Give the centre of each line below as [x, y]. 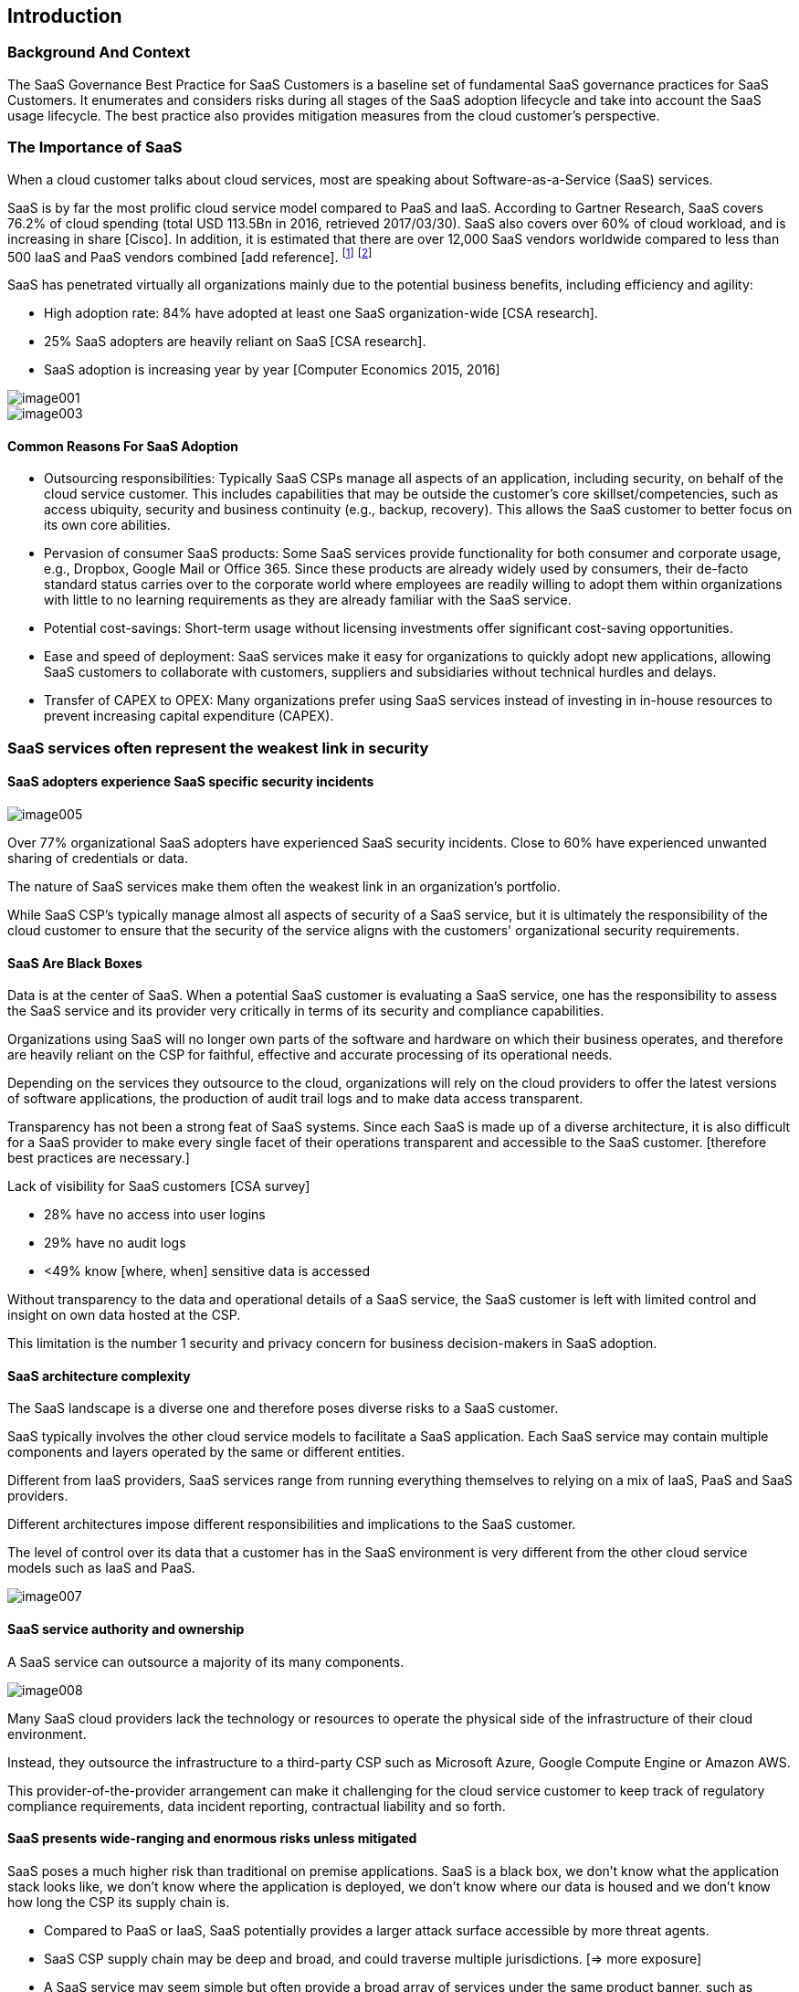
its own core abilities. [107, 525]
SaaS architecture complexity [99, 1375]
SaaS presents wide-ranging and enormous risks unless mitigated [212, 1839]
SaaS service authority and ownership [126, 1629]
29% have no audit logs [115, 1243]
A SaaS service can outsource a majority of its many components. [206, 1661]
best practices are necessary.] [99, 1158]
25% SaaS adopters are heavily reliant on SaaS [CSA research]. [235, 342]
